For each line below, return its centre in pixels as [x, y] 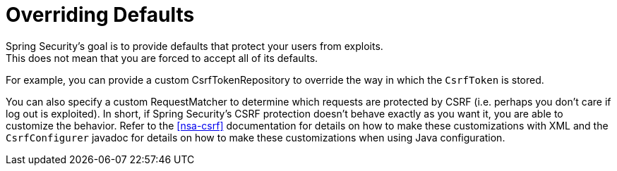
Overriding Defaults [100, 15]
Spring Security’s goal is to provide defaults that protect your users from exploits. [194, 46]
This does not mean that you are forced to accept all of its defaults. [162, 58]
